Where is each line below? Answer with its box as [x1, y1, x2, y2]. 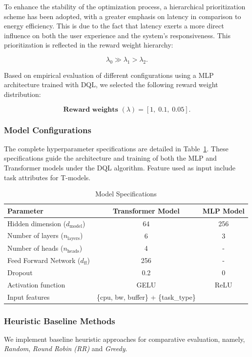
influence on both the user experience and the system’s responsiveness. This [4, 30, 231, 40]
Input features [7, 291, 50, 302]
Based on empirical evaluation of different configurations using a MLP [4, 70, 214, 80]
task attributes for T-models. [4, 172, 91, 182]
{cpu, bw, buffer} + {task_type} [96, 291, 196, 302]
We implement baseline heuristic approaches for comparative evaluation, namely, [4, 333, 245, 344]
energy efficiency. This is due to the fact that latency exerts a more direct [4, 21, 224, 31]
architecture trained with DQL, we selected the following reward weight [4, 79, 218, 90]
